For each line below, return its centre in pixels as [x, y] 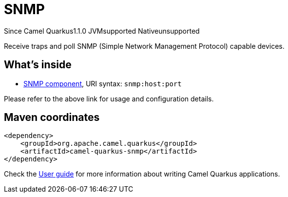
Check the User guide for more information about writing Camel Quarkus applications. [142, 174]
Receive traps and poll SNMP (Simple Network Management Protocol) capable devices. [144, 46]
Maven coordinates [52, 118]
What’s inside [38, 65]
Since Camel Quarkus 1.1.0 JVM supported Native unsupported [102, 31]
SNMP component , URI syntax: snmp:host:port [103, 83]
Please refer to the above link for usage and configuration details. [109, 98]
